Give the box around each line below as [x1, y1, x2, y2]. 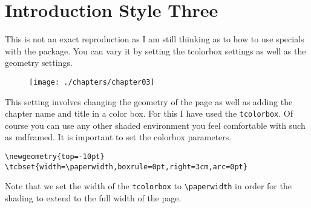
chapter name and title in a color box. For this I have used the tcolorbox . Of [5, 107, 293, 120]
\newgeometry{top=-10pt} [5, 152, 105, 161]
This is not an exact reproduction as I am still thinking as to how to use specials [5, 33, 304, 45]
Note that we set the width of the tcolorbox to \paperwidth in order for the [5, 180, 292, 192]
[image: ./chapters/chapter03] [29, 77, 155, 86]
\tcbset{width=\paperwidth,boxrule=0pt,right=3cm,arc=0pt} [5, 162, 247, 171]
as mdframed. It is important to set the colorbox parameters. [5, 131, 232, 143]
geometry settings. [5, 56, 73, 69]
